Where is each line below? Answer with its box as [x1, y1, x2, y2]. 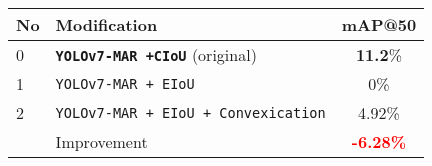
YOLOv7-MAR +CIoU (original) [55, 43, 257, 66]
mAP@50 [341, 13, 417, 36]
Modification [55, 13, 158, 36]
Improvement [55, 130, 148, 153]
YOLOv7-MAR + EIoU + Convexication [55, 104, 326, 121]
